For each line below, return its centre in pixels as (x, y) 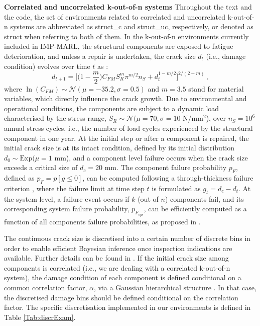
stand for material (216, 88)
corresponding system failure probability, (67, 209)
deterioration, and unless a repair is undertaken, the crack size (100, 56)
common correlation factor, (46, 288)
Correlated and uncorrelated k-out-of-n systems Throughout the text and (128, 7)
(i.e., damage (226, 56)
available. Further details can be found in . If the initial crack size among (116, 258)
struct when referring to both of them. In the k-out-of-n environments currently (126, 36)
